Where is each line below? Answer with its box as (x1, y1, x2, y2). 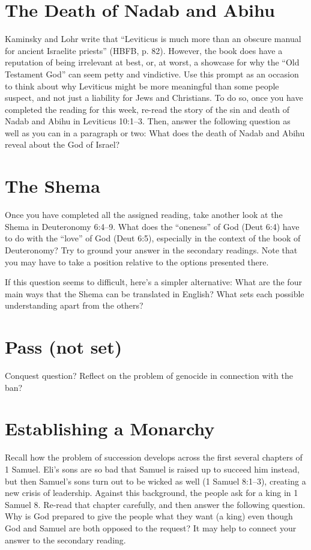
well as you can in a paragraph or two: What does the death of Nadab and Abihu (5, 126, 305, 139)
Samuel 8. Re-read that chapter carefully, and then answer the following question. (5, 498, 306, 510)
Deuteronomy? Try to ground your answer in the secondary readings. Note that (5, 243, 298, 256)
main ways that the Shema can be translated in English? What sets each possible (5, 287, 304, 300)
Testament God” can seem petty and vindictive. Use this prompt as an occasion (5, 67, 299, 80)
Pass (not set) (5, 334, 122, 359)
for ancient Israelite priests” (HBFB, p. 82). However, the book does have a (5, 44, 283, 56)
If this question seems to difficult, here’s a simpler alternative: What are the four (5, 276, 302, 288)
